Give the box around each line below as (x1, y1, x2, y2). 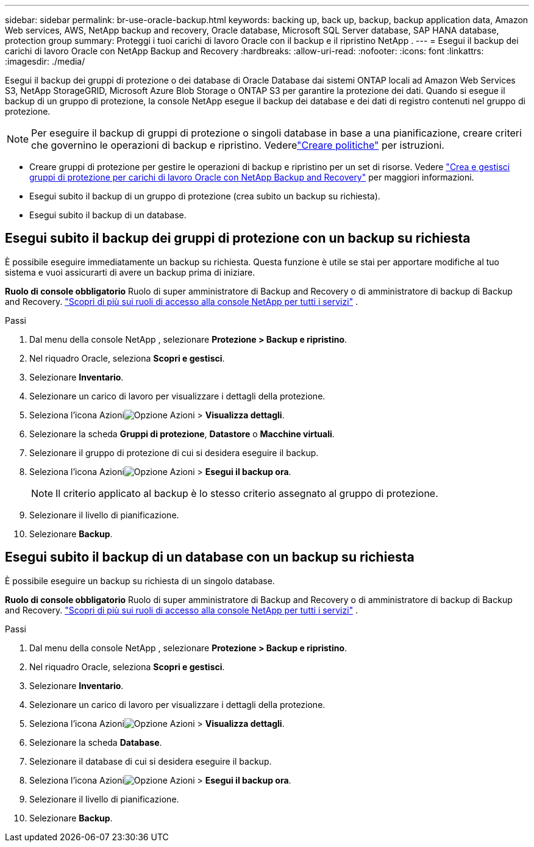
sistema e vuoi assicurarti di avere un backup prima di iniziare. (5, 266, 255, 277)
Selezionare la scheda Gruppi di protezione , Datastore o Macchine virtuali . (29, 428, 335, 439)
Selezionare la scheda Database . (29, 737, 162, 748)
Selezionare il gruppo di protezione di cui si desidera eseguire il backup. (29, 447, 319, 458)
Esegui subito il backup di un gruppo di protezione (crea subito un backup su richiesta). (29, 191, 380, 201)
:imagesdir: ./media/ (5, 56, 85, 66)
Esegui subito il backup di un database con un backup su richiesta (5, 549, 415, 565)
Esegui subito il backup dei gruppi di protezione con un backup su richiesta (5, 231, 471, 246)
